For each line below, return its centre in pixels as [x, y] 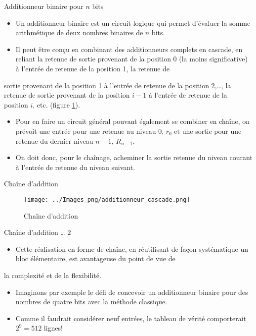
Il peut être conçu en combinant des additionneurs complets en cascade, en [129, 49]
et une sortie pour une [208, 131]
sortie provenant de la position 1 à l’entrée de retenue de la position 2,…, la [118, 85]
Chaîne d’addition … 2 [38, 232]
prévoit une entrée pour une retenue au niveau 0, [90, 131]
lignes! [53, 328]
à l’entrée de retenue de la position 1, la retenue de [93, 68]
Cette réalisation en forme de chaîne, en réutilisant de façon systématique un [132, 249]
